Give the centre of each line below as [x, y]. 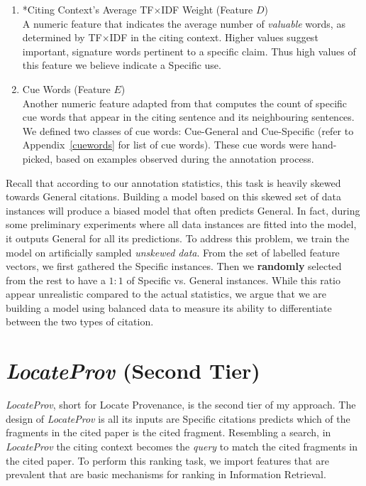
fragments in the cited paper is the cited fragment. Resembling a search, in [168, 432]
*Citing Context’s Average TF [88, 9]
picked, [38, 158]
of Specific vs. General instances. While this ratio [233, 280]
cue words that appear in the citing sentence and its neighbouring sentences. [188, 117]
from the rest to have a [56, 280]
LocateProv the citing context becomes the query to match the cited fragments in [182, 446]
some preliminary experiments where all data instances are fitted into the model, [181, 224]
